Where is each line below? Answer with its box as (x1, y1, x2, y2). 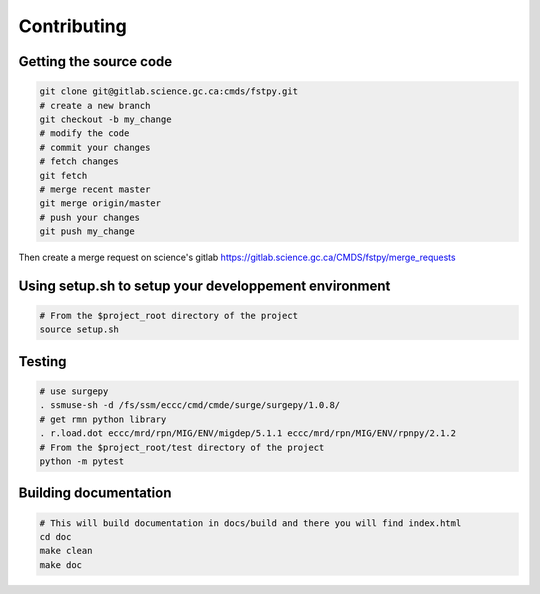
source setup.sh (39, 324, 120, 335)
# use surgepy (39, 386, 109, 397)
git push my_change (39, 226, 135, 237)
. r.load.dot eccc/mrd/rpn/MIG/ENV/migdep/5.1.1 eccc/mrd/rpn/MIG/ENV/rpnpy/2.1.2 (39, 428, 457, 439)
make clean (39, 545, 93, 557)
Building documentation (18, 485, 172, 502)
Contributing (18, 15, 127, 37)
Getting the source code (18, 53, 173, 70)
